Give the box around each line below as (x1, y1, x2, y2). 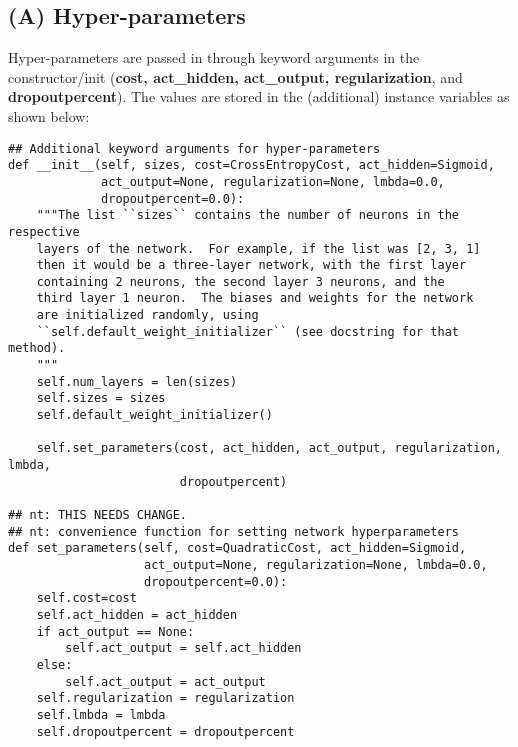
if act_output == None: (36, 624, 195, 639)
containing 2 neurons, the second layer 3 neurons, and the (36, 274, 445, 289)
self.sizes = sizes (36, 391, 166, 406)
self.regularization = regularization (36, 691, 295, 706)
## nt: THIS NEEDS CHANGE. (8, 508, 187, 523)
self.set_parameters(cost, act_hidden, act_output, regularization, (36, 441, 502, 456)
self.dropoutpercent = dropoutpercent (36, 724, 295, 739)
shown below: (8, 105, 90, 126)
